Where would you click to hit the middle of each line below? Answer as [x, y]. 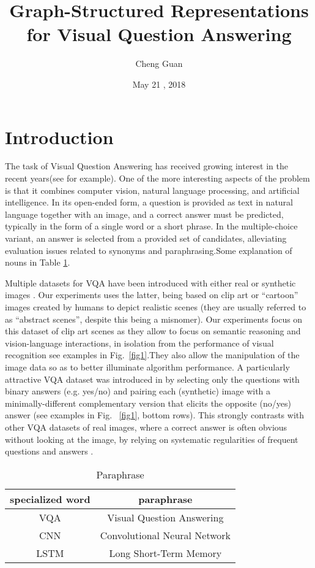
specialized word [50, 499]
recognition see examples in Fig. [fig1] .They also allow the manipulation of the [152, 355]
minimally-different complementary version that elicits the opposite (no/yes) [148, 403]
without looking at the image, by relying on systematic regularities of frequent [152, 439]
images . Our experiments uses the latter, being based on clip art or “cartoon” [152, 295]
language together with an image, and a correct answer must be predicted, [144, 214]
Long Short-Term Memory [165, 553]
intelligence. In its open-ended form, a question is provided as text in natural [149, 202]
